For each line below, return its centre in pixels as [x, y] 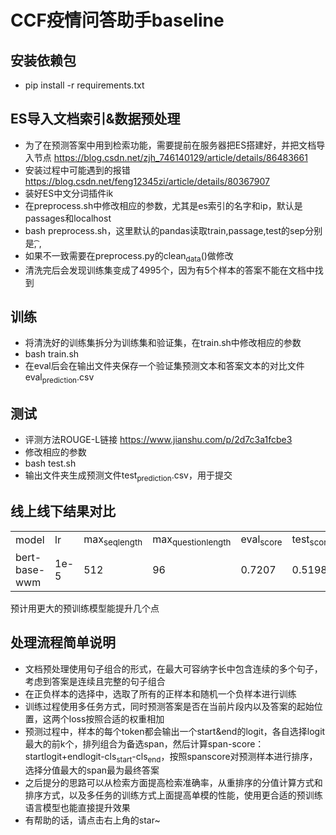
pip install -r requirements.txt [84, 85]
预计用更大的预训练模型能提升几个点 [85, 608]
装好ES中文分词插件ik [69, 193]
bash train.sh [52, 354]
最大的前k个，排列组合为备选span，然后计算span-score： [144, 743]
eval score [261, 540]
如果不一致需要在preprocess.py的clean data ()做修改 [129, 256]
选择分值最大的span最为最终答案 [92, 770]
